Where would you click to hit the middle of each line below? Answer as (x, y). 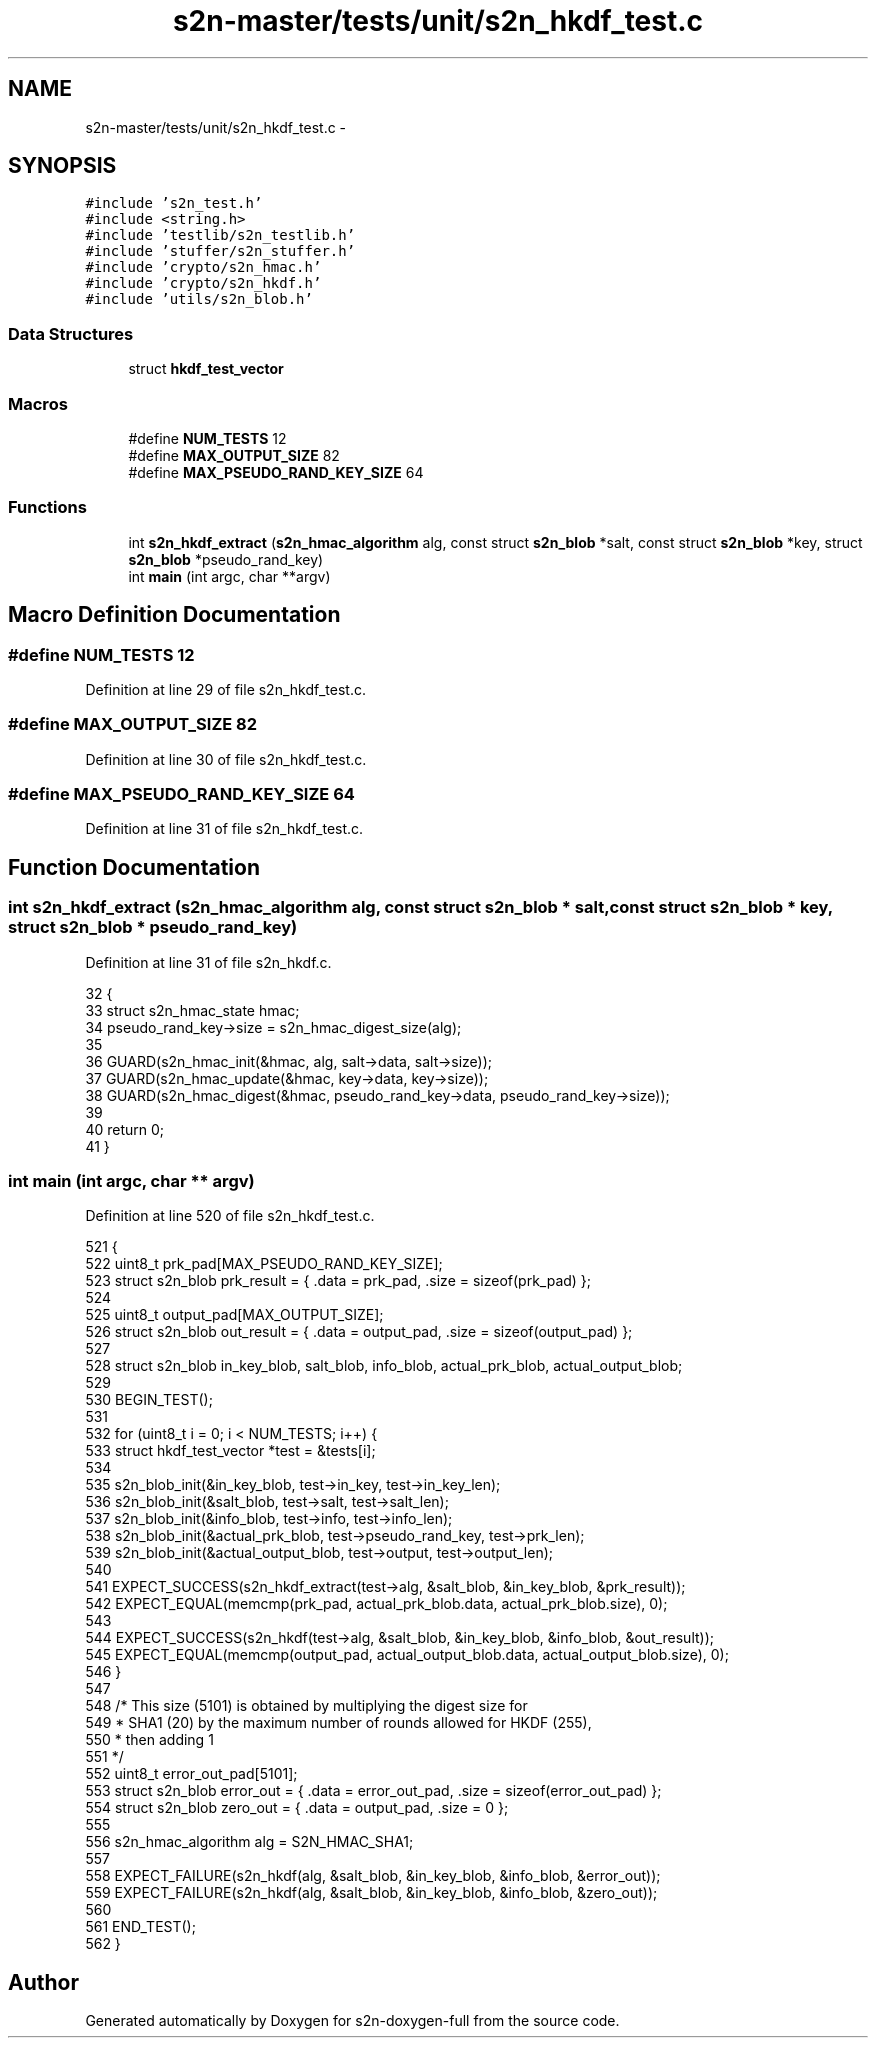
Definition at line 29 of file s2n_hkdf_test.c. (226, 689)
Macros (38, 403)
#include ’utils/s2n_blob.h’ (199, 299)
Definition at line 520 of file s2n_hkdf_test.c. (230, 1216)
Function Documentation (134, 867)
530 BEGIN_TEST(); (149, 1400)
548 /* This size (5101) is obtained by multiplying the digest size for (306, 1706)
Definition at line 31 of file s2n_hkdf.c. (208, 962)
